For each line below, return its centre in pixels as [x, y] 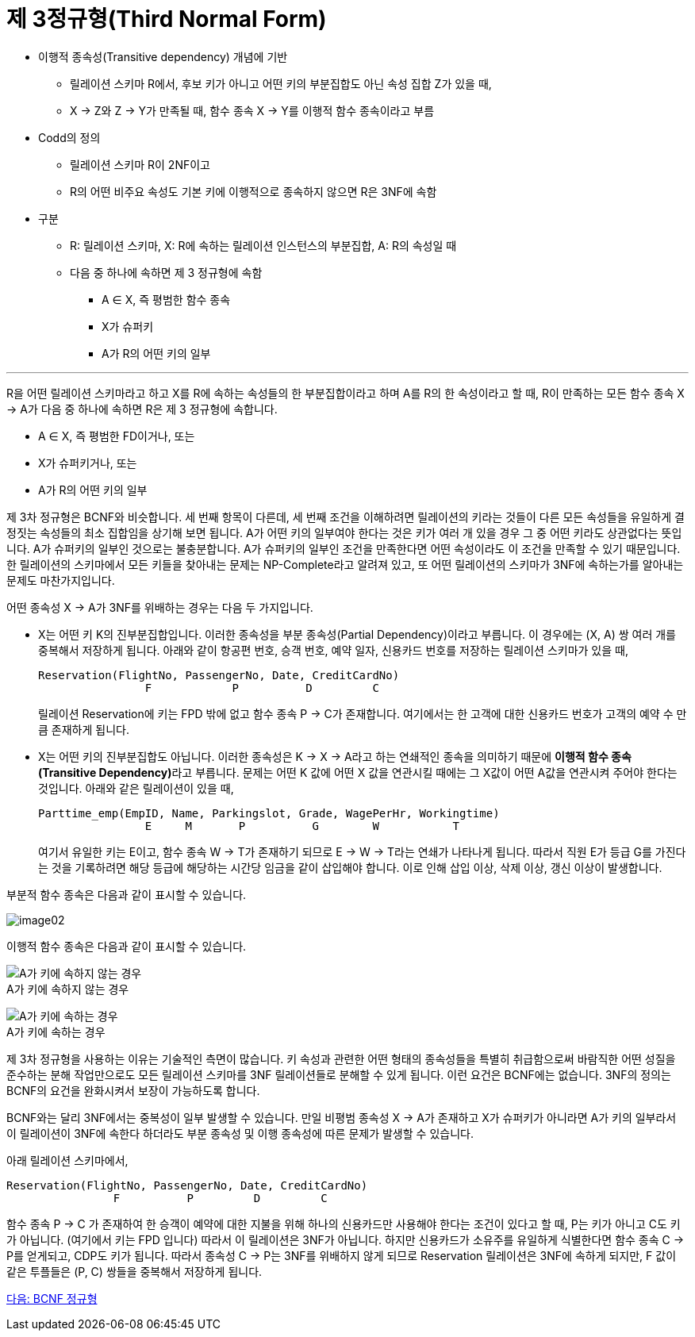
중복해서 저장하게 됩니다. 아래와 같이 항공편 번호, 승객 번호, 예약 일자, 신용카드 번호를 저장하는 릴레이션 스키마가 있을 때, [333, 650]
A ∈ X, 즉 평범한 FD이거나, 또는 [117, 436]
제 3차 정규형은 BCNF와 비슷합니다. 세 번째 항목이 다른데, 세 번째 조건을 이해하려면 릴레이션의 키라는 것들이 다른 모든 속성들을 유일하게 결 [346, 517]
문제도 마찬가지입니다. [61, 580]
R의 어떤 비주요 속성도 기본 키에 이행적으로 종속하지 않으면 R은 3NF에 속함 [253, 191]
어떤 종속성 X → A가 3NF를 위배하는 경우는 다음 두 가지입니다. [160, 607]
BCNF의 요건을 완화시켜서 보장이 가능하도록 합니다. [133, 1090]
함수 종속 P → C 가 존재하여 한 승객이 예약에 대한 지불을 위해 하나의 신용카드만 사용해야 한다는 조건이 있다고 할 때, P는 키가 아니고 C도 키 [344, 1224]
